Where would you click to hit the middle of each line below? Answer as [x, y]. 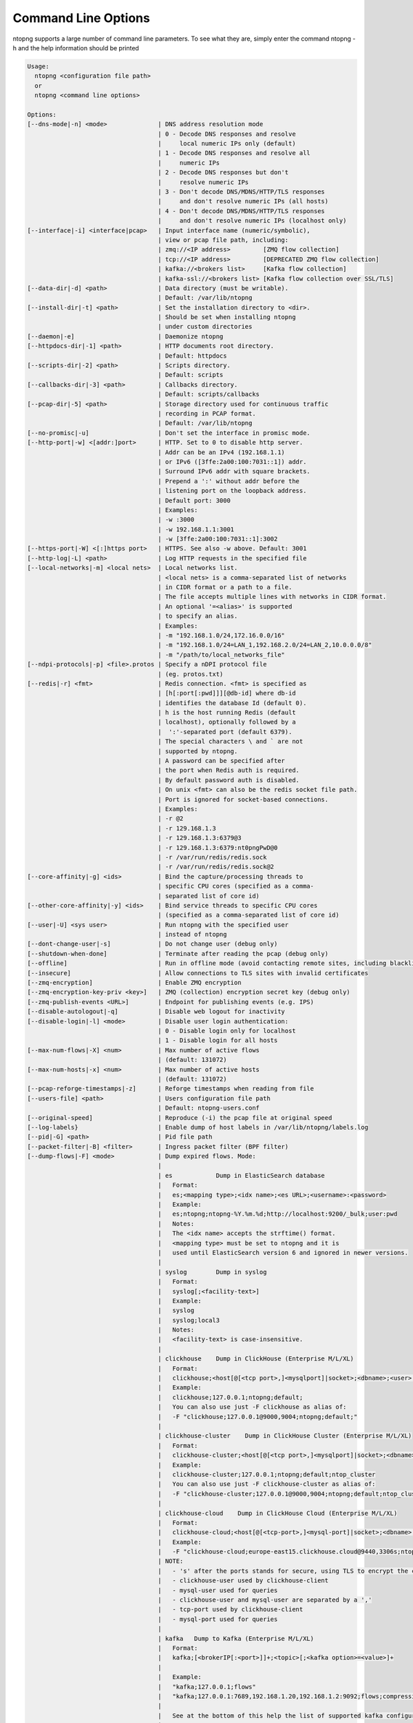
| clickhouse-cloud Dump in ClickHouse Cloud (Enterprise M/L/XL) [278, 1513]
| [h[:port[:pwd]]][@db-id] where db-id [227, 693]
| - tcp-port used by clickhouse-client [231, 1610]
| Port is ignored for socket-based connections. [243, 799]
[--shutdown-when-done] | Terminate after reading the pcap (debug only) [178, 954]
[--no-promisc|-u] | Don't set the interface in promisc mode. [169, 433]
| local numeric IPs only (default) [227, 144]
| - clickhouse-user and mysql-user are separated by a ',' [265, 1600]
